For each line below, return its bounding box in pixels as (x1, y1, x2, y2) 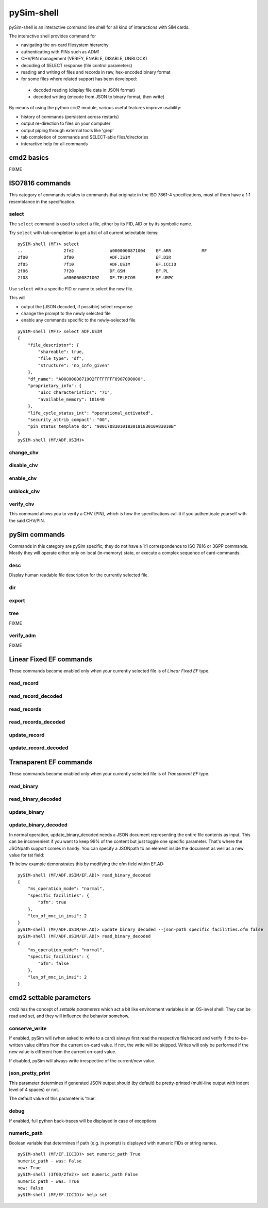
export (9, 597, 25, 604)
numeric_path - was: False (17, 1158, 82, 1164)
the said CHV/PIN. (9, 518, 46, 523)
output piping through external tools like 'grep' (21, 127, 114, 133)
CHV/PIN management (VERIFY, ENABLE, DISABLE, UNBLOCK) (21, 56, 148, 62)
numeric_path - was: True (17, 1178, 80, 1184)
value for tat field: (9, 852, 45, 858)
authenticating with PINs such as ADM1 (21, 49, 100, 54)
